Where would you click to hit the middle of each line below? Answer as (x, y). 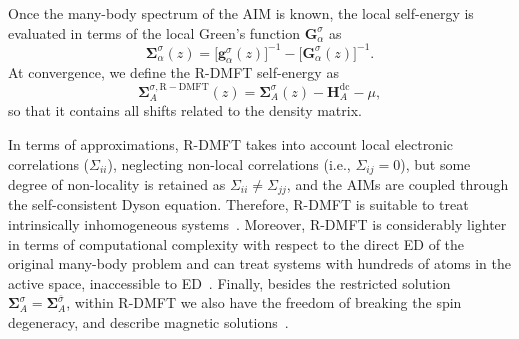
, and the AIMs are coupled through (397, 183)
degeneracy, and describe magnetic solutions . (148, 321)
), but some (435, 163)
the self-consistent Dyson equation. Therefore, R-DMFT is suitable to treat (238, 204)
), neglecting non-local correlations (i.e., (229, 163)
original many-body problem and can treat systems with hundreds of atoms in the (260, 263)
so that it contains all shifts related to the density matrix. (185, 110)
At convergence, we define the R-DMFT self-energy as (173, 72)
